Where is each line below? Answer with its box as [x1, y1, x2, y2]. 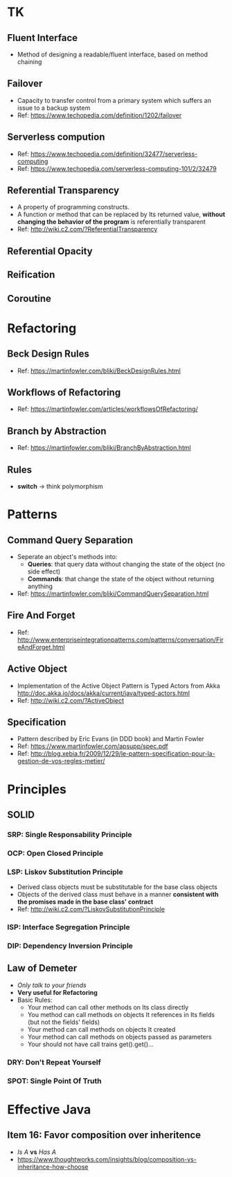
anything [27, 582, 53, 591]
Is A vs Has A [17, 1148, 57, 1156]
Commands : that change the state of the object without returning [27, 575, 215, 583]
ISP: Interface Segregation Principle [7, 923, 130, 932]
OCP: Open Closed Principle [7, 848, 104, 858]
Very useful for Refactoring [17, 988, 98, 996]
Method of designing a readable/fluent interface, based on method [17, 50, 208, 58]
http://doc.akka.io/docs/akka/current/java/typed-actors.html [17, 689, 190, 697]
